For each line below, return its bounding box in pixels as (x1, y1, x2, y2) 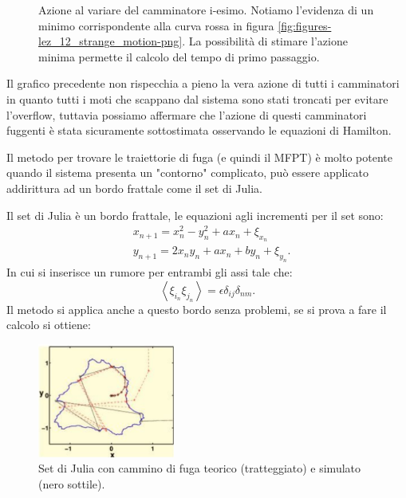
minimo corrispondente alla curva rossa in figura (38, 17, 274, 33)
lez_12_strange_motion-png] (38, 33, 183, 49)
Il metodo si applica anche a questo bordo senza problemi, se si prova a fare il (6, 300, 387, 317)
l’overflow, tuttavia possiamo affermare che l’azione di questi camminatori (6, 106, 367, 123)
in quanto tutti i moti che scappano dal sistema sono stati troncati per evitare (6, 90, 388, 107)
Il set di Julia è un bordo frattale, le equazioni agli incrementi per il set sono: (6, 206, 384, 223)
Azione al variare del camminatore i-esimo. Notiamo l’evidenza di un (38, 2, 374, 18)
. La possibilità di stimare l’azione (182, 33, 348, 49)
